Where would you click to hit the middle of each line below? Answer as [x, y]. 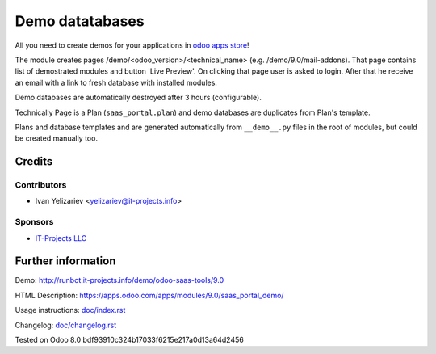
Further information [65, 261]
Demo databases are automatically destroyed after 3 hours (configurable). [138, 98]
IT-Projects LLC [61, 238]
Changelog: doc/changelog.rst [66, 325]
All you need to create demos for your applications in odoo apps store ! [132, 45]
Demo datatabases [80, 21]
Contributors [41, 185]
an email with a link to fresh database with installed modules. [116, 82]
